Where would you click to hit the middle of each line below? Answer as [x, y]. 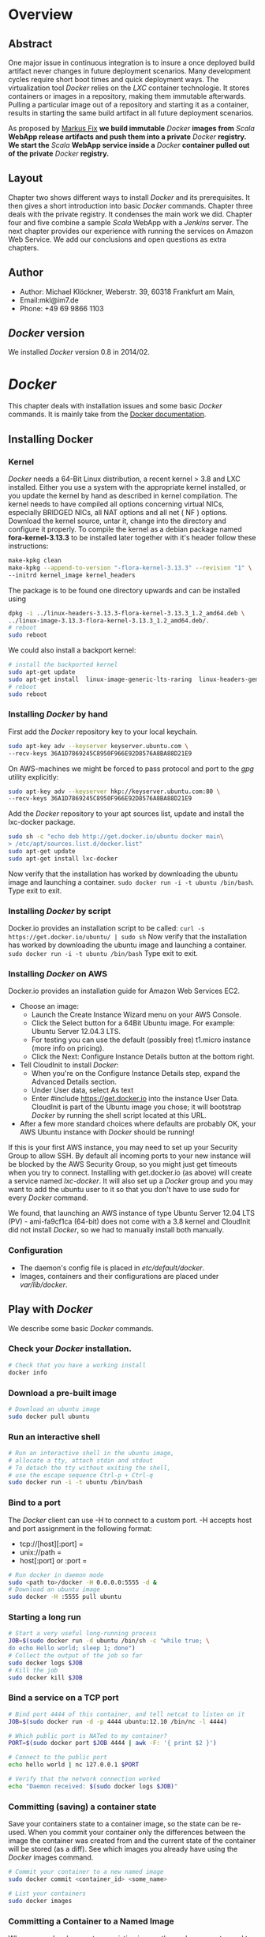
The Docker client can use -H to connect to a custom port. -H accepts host [130, 1520]
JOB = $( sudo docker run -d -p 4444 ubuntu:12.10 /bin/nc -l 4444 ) [118, 1721]
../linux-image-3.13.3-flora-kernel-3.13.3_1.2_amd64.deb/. [109, 621]
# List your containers [47, 1894]
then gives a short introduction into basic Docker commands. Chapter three [131, 205]
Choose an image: [49, 1006]
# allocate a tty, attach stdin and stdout [81, 1460]
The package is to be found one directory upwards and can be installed [124, 590]
